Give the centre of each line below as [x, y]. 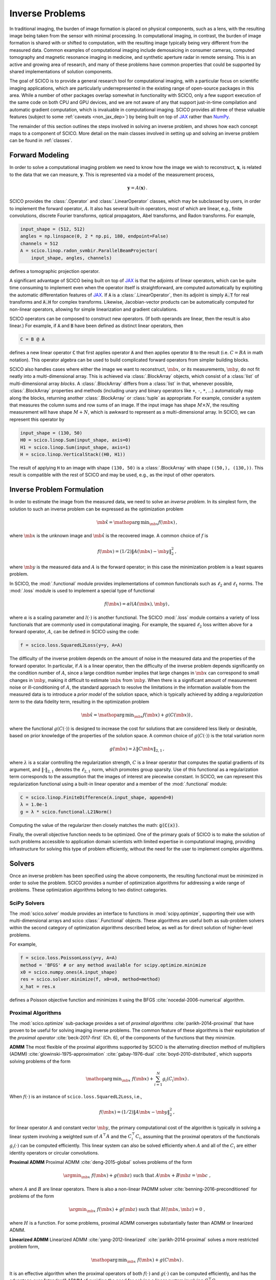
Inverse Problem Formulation [56, 490]
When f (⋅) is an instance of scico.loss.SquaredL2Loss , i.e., [76, 1096]
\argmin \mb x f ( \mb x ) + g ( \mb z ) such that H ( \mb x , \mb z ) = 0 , [137, 1210]
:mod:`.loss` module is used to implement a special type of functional [82, 591]
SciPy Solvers [27, 903]
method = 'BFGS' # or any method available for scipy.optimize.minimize [113, 965]
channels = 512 [39, 243]
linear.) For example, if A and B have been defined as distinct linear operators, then [96, 326]
